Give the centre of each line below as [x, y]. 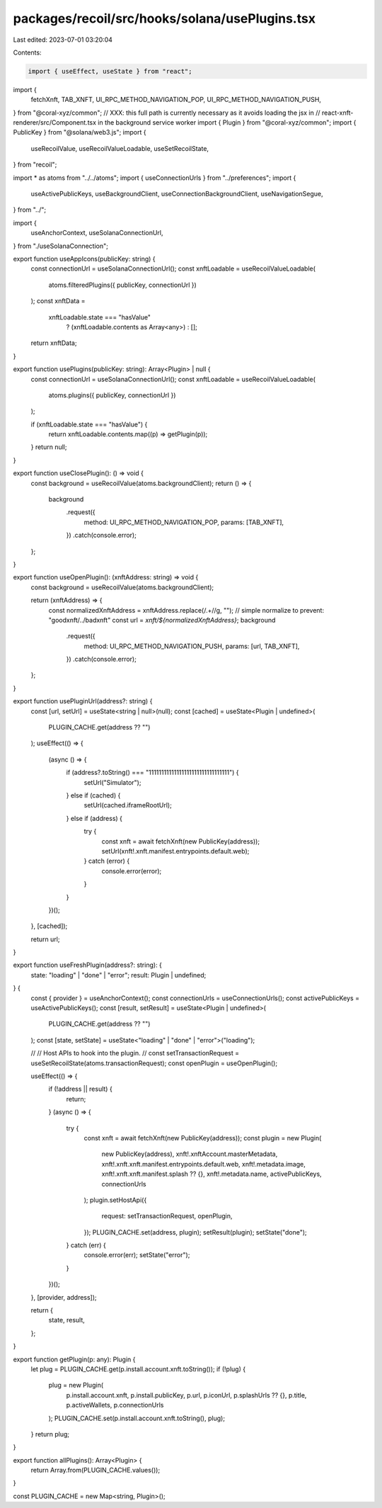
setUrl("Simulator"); [112, 782]
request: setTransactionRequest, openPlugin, [167, 1216]
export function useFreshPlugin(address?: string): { [88, 965]
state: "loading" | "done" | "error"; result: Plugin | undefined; [118, 975]
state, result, [66, 1320]
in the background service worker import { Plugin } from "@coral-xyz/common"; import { [227, 123]
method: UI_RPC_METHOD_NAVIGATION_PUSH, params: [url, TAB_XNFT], [192, 646]
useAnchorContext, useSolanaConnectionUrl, [97, 233]
